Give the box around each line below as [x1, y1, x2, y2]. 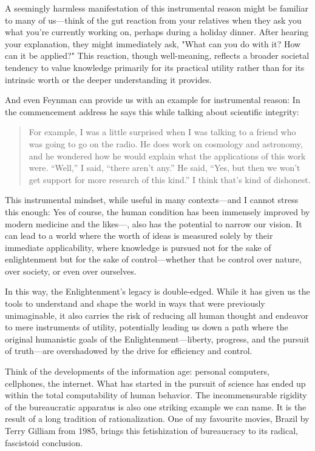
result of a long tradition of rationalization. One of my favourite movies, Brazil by [5, 412, 310, 425]
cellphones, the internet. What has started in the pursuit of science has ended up [5, 376, 306, 389]
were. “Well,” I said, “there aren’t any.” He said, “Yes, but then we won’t [29, 161, 300, 174]
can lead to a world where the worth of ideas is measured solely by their [5, 229, 273, 242]
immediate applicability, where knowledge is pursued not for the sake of [5, 241, 271, 253]
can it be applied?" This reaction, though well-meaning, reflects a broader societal [5, 49, 310, 62]
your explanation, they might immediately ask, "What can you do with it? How [5, 37, 301, 50]
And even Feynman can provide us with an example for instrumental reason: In [5, 93, 300, 106]
